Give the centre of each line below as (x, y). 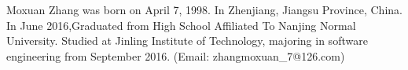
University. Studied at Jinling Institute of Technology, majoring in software (187, 41)
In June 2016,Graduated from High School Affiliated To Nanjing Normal (181, 25)
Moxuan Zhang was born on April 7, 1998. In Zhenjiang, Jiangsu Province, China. (204, 9)
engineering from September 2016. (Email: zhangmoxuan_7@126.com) (176, 55)
